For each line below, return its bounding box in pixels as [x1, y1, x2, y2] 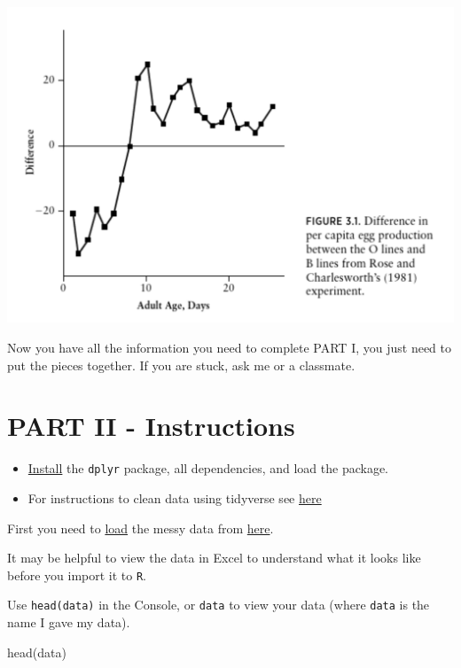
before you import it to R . [7, 565, 146, 584]
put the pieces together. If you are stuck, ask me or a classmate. [7, 355, 356, 374]
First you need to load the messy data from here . [7, 518, 274, 537]
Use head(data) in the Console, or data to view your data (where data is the [7, 595, 430, 614]
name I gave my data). [7, 613, 130, 631]
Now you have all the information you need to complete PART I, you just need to [7, 338, 451, 356]
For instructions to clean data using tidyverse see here [27, 488, 322, 507]
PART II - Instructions [7, 408, 295, 444]
